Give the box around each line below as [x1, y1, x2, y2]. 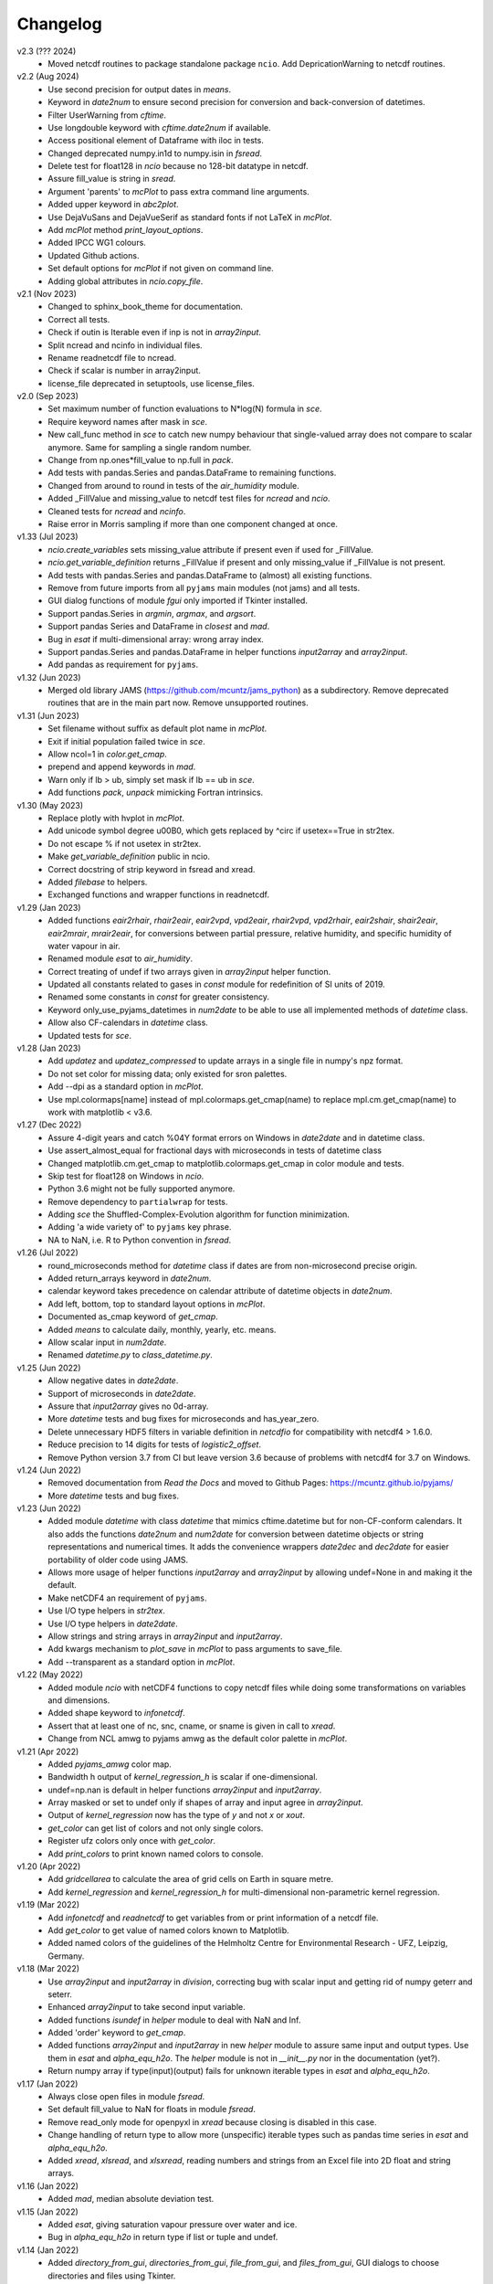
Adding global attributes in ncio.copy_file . [47, 275, 204, 287]
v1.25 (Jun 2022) [16, 1362, 81, 1373]
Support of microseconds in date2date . [47, 1388, 196, 1399]
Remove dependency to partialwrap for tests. [47, 1196, 228, 1207]
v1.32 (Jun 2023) [16, 671, 81, 682]
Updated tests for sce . [47, 1030, 132, 1041]
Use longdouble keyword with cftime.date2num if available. [47, 122, 271, 132]
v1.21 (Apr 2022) [16, 1746, 79, 1757]
